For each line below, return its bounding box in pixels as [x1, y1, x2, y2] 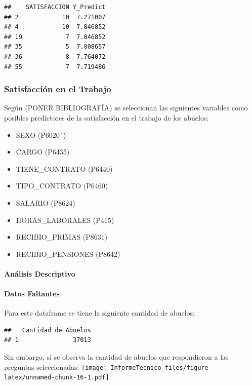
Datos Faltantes [4, 288, 60, 299]
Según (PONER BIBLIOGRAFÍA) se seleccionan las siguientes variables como [4, 102, 248, 113]
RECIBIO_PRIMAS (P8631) [16, 232, 108, 242]
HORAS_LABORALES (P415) [16, 214, 114, 225]
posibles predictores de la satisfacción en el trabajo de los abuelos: [4, 112, 209, 123]
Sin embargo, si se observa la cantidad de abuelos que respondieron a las [4, 352, 229, 362]
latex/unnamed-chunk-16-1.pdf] [4, 374, 109, 381]
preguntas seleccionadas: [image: [4, 361, 107, 372]
